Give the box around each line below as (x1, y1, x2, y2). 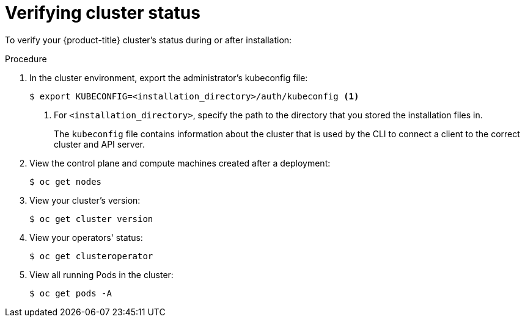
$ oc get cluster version (29, 213, 153, 224)
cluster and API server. (54, 138, 145, 149)
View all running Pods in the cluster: (29, 269, 174, 280)
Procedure (5, 53, 47, 64)
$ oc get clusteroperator (29, 251, 153, 261)
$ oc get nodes (29, 176, 102, 187)
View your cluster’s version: (29, 195, 141, 206)
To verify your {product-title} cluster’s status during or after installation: (5, 34, 292, 45)
